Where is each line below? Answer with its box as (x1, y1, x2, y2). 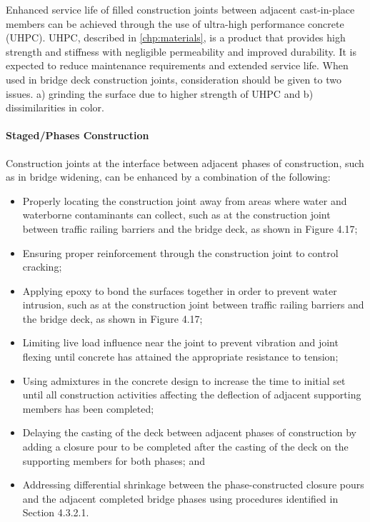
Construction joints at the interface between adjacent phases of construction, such (6, 155, 364, 170)
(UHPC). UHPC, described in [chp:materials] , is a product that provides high (6, 30, 346, 45)
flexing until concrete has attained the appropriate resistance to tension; (22, 349, 339, 364)
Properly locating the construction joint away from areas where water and (22, 193, 347, 208)
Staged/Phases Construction (6, 128, 149, 143)
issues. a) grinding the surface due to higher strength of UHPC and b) (6, 86, 314, 101)
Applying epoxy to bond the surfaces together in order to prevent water (22, 283, 337, 298)
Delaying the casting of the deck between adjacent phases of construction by (22, 425, 356, 440)
